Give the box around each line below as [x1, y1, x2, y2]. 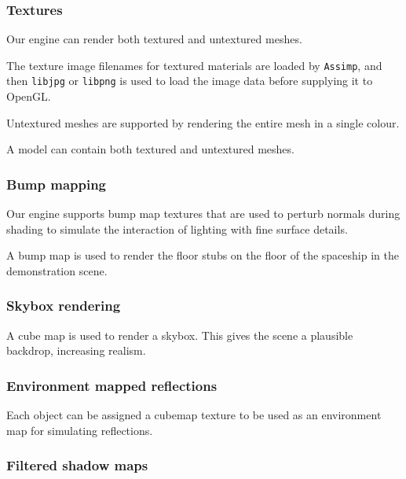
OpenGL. [6, 88, 51, 105]
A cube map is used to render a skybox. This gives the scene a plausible [6, 326, 353, 343]
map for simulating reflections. [6, 422, 153, 438]
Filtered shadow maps [6, 455, 148, 475]
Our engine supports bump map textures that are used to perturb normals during [6, 205, 401, 222]
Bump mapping [6, 174, 107, 193]
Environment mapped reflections [6, 375, 218, 395]
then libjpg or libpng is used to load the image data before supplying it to [6, 72, 373, 89]
